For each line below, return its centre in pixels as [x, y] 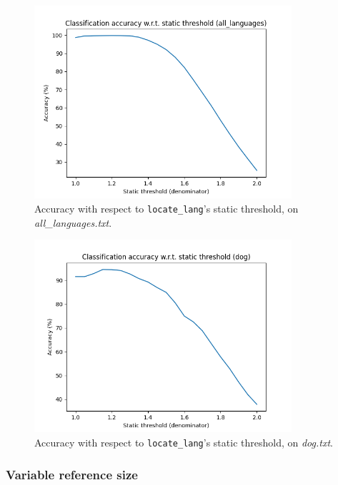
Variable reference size [72, 474]
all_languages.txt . [73, 222]
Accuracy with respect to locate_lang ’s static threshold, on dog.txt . [184, 442]
